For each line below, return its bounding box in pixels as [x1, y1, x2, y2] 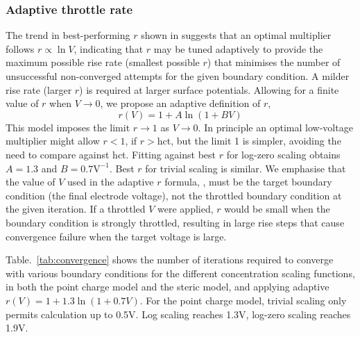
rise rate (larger [6, 82, 72, 97]
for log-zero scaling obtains [226, 147, 341, 161]
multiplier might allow [6, 133, 100, 148]
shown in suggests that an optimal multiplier [141, 28, 332, 42]
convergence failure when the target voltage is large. [6, 229, 227, 243]
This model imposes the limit [6, 120, 130, 134]
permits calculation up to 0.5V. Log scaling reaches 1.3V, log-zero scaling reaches [6, 306, 351, 321]
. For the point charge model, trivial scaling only [139, 293, 347, 307]
